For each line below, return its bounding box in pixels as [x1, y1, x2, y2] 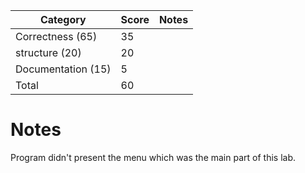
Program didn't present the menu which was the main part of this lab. [10, 151, 296, 163]
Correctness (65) [15, 30, 98, 43]
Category [39, 13, 87, 26]
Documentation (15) [15, 62, 112, 76]
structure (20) [15, 46, 82, 59]
